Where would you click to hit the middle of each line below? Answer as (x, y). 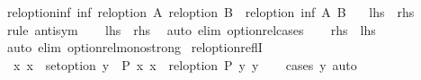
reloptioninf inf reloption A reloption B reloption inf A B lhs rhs (210, 12)
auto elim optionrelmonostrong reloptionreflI (134, 47)
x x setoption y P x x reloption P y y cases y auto (185, 64)
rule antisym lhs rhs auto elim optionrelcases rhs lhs (191, 29)
